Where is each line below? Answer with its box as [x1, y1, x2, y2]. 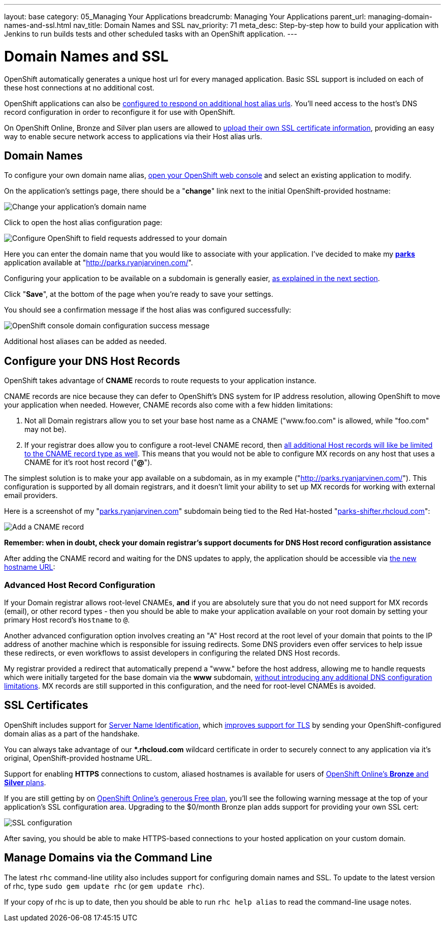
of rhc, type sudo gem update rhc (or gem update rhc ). [4, 881, 205, 890]
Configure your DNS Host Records [4, 354, 180, 367]
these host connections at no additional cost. [4, 83, 154, 92]
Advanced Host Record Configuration [4, 579, 155, 590]
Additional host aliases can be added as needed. [4, 337, 167, 346]
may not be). [24, 425, 67, 434]
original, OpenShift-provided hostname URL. [4, 753, 152, 762]
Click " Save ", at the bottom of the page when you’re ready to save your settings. [4, 290, 273, 299]
